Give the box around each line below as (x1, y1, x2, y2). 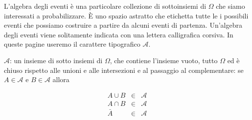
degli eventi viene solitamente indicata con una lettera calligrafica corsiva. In (4, 29, 233, 39)
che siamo (216, 1, 245, 11)
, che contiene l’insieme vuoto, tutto (110, 55, 218, 65)
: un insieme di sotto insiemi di (10, 55, 103, 65)
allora (52, 74, 69, 85)
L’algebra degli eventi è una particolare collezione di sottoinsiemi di (4, 1, 206, 11)
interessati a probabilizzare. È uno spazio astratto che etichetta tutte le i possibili (4, 10, 249, 20)
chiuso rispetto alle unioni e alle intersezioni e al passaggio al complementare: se (4, 65, 244, 75)
